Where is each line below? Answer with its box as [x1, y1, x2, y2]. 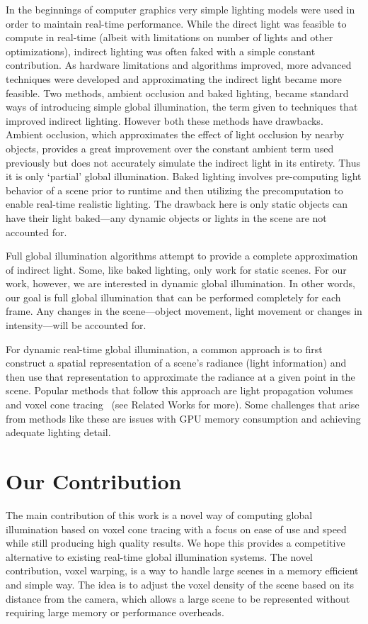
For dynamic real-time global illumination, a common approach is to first [6, 341, 323, 356]
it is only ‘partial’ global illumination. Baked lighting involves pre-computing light [6, 169, 362, 184]
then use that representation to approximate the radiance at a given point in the [6, 369, 355, 384]
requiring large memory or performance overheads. [6, 605, 224, 620]
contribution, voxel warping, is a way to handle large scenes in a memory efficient [6, 563, 359, 578]
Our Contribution [6, 467, 182, 495]
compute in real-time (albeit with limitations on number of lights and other [6, 30, 333, 45]
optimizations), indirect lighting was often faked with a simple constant [6, 43, 316, 58]
